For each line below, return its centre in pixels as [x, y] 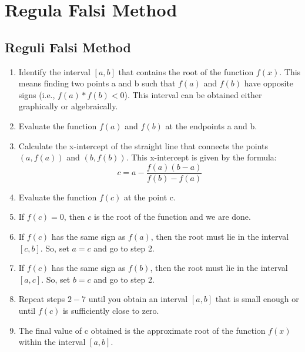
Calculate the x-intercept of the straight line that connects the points [143, 145]
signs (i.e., [37, 94]
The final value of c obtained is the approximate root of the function [142, 330]
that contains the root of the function [186, 71]
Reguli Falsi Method [68, 47]
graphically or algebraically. [68, 106]
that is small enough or [257, 299]
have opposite [269, 83]
